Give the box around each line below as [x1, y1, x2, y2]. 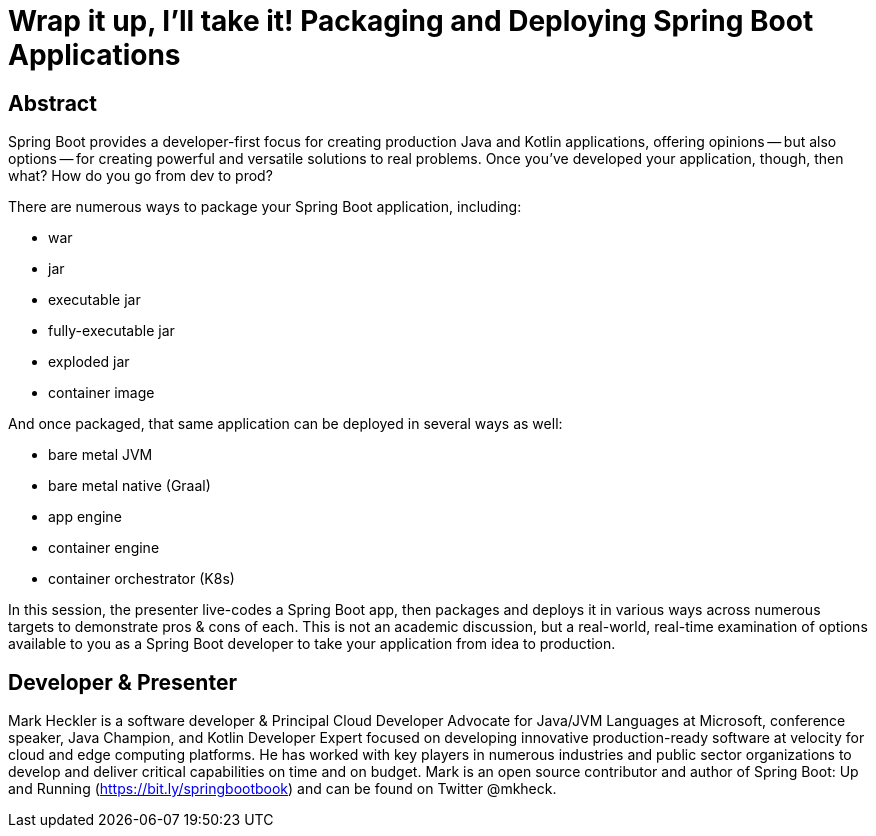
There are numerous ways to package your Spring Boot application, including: [8, 198, 522, 216]
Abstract [8, 90, 97, 116]
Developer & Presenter [8, 669, 237, 695]
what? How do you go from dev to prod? [8, 167, 273, 185]
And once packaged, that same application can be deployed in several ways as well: [8, 415, 563, 433]
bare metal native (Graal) [48, 477, 211, 495]
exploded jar [48, 353, 130, 371]
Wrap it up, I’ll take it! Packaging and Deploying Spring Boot [8, 4, 814, 38]
